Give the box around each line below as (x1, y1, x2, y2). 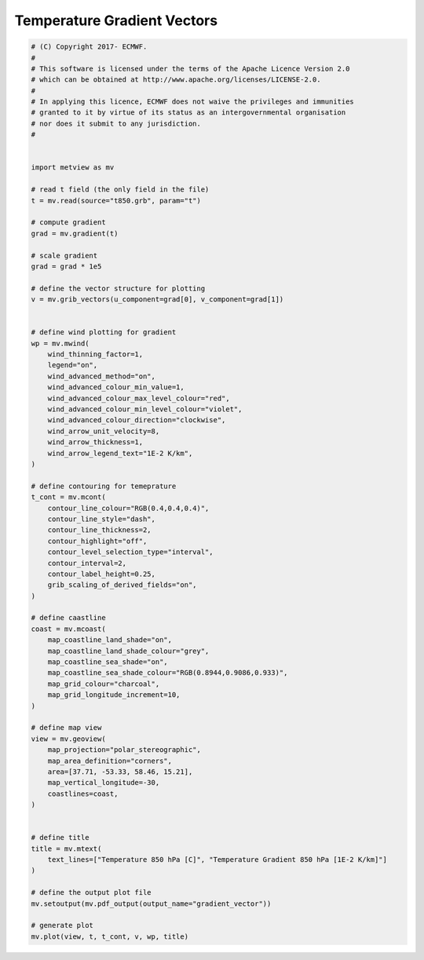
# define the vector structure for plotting (31, 283, 206, 293)
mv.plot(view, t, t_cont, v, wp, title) (31, 932, 188, 941)
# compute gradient (31, 218, 106, 227)
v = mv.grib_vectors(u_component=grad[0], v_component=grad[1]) (31, 295, 284, 304)
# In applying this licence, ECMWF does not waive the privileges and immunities (31, 97, 355, 106)
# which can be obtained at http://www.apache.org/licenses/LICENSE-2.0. (31, 75, 321, 84)
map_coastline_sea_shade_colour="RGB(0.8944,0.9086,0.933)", (47, 668, 288, 677)
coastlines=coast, (47, 789, 119, 798)
